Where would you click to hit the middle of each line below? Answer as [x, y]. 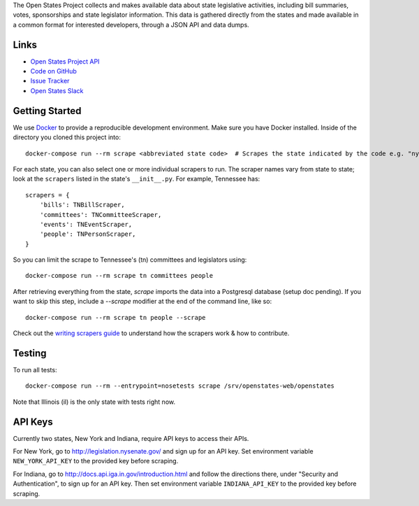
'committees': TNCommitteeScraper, [101, 215]
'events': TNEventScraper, [86, 224]
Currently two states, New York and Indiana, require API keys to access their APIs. [131, 438]
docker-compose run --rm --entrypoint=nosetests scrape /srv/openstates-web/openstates [180, 386]
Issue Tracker [50, 81]
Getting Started [47, 111]
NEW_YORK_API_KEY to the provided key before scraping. [96, 461]
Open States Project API [65, 61]
